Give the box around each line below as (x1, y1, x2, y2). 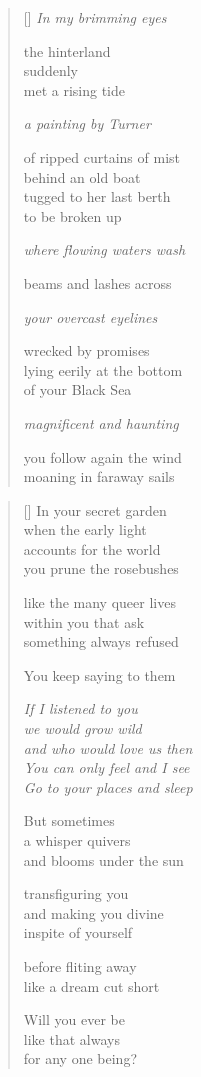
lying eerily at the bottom (23, 359, 183, 380)
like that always (23, 1028, 120, 1049)
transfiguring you (23, 883, 129, 904)
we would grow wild (23, 718, 142, 739)
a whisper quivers (23, 830, 131, 850)
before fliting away (23, 955, 137, 976)
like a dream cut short (23, 975, 160, 996)
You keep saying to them (23, 664, 176, 685)
